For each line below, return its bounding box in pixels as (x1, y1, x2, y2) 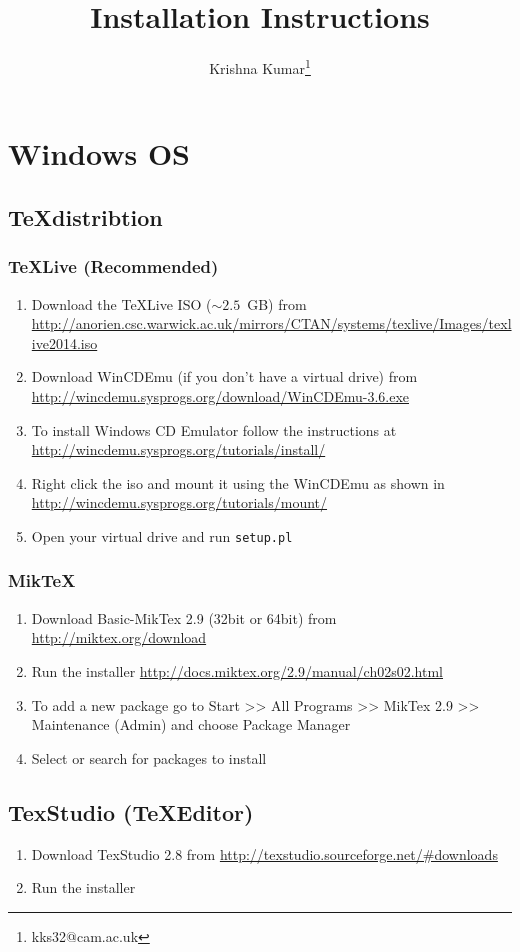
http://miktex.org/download (31, 627, 207, 648)
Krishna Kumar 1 (209, 55, 311, 78)
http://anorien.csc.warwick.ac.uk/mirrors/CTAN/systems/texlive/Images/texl (31, 313, 512, 334)
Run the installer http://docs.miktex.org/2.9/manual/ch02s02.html (31, 660, 444, 681)
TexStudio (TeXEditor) (8, 796, 254, 827)
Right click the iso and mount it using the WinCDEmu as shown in (31, 472, 445, 493)
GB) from (247, 293, 307, 314)
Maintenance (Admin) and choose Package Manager (31, 714, 351, 735)
